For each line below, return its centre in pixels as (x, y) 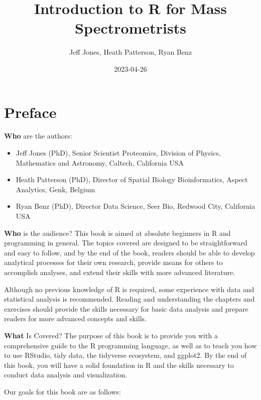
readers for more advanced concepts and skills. (75, 318)
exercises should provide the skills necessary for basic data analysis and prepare (126, 308)
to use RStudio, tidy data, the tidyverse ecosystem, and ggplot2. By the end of (125, 355)
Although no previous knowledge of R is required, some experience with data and (129, 289)
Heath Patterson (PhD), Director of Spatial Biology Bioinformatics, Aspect (132, 179)
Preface (30, 112)
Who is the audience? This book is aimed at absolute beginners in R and (117, 233)
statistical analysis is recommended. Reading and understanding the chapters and (129, 299)
